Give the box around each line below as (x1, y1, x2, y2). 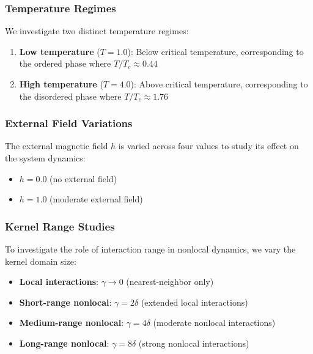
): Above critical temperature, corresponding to (130, 78, 308, 90)
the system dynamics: (5, 152, 86, 164)
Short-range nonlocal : (19, 295, 112, 308)
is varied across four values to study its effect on (118, 139, 299, 152)
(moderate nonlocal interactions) (153, 316, 276, 329)
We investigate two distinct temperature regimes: (5, 24, 189, 37)
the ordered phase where (19, 57, 111, 70)
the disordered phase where (19, 89, 122, 102)
